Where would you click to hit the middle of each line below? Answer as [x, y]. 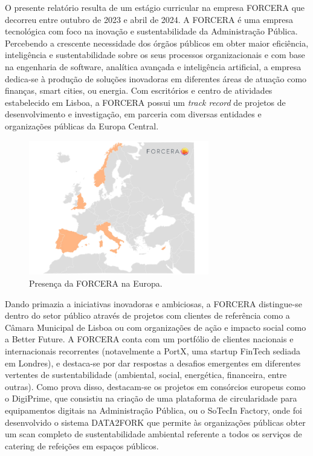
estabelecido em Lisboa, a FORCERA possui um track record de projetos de [145, 102]
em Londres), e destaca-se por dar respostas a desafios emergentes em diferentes [153, 363]
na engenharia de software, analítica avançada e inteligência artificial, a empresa [153, 66]
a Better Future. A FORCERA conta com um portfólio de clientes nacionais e [149, 339]
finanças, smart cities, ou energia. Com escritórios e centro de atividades [139, 90]
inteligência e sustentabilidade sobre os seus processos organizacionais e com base [155, 55]
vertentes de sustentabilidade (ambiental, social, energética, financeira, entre [146, 375]
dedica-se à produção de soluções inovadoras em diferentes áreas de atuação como [156, 78]
